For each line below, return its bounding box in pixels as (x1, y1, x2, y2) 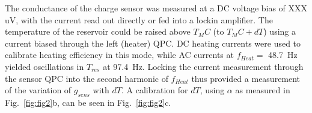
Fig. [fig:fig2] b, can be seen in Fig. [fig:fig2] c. (5, 96, 171, 108)
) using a (263, 25, 296, 38)
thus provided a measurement (191, 72, 301, 84)
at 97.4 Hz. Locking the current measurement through (103, 60, 304, 72)
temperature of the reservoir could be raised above (5, 25, 191, 38)
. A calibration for (121, 84, 188, 96)
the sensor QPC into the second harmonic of (5, 72, 168, 84)
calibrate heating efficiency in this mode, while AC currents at (5, 48, 234, 61)
